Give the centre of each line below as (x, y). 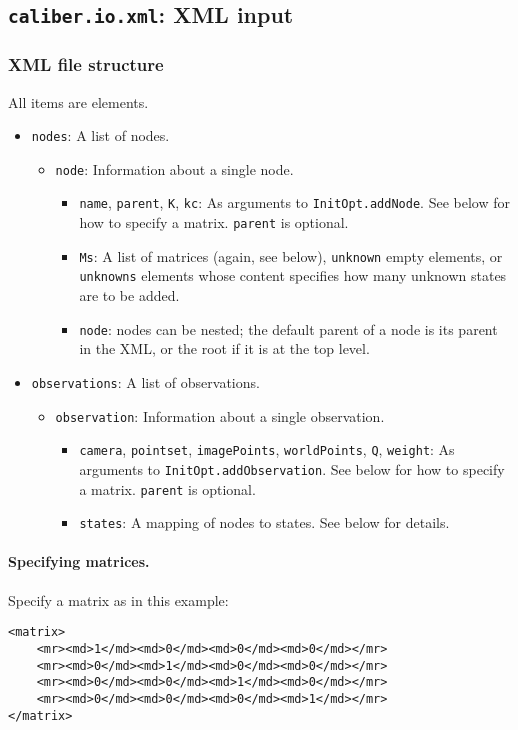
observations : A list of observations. (145, 381)
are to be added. (129, 295)
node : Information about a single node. (174, 168)
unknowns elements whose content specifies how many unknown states (293, 275)
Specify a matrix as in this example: (118, 599)
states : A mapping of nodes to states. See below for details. (264, 522)
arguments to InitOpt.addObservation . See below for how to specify (292, 468)
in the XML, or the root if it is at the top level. (224, 348)
